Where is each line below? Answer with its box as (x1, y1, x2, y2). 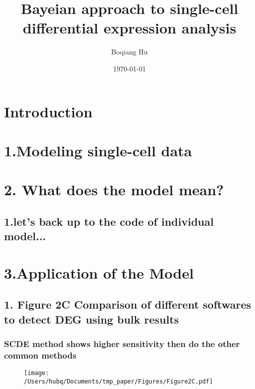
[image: (24, 370, 49, 377)
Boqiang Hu (111, 46, 148, 57)
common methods (4, 349, 77, 361)
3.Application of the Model (4, 262, 194, 283)
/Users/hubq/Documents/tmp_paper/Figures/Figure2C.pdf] (24, 378, 213, 385)
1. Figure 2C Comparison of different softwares (4, 297, 252, 312)
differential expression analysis (22, 17, 237, 38)
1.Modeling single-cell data (4, 140, 192, 160)
